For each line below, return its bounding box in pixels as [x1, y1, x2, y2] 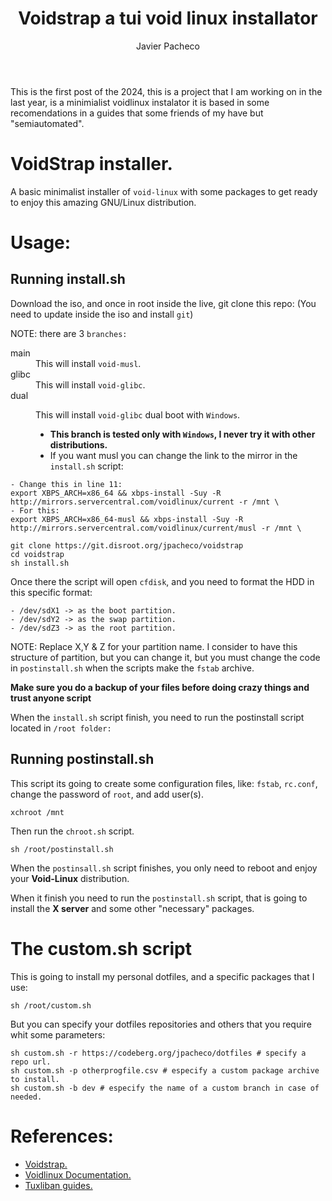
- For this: [10, 505, 60, 516]
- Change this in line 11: [10, 479, 123, 489]
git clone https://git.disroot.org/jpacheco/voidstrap [10, 540, 244, 551]
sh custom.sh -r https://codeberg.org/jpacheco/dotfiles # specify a [10, 1048, 307, 1058]
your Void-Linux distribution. [10, 872, 130, 884]
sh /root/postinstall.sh [10, 844, 114, 854]
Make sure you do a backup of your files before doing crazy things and [10, 681, 310, 693]
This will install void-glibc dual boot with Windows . [35, 408, 241, 421]
